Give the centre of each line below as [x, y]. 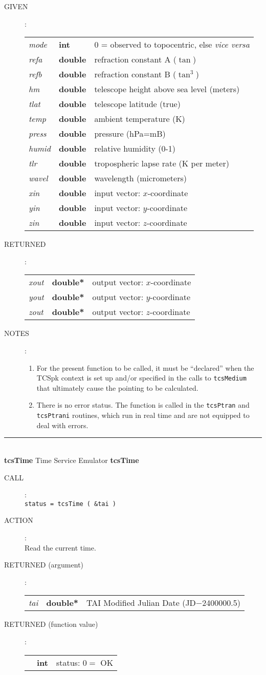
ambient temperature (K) [140, 119]
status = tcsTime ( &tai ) [70, 504]
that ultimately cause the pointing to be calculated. [117, 387]
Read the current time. [60, 547]
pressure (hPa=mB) [130, 134]
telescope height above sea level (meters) [167, 89]
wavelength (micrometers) [140, 178]
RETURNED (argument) [44, 565]
